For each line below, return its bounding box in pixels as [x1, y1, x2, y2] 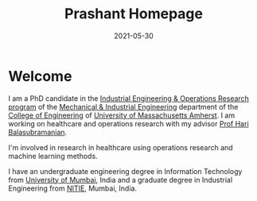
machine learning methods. [8, 151, 98, 160]
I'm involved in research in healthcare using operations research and [8, 142, 233, 152]
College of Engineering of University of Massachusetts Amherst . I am [8, 110, 236, 120]
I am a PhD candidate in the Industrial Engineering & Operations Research [8, 93, 249, 103]
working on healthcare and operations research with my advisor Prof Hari [8, 118, 249, 128]
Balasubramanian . [8, 127, 68, 137]
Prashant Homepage [64, 5, 203, 23]
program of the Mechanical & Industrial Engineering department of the [8, 102, 239, 111]
